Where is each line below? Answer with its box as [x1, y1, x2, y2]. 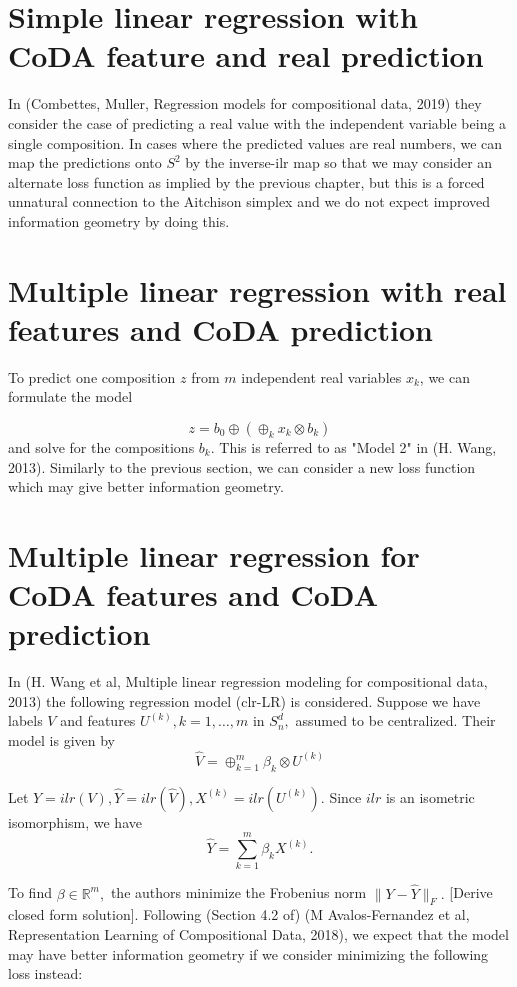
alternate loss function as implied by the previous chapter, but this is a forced [8, 171, 485, 192]
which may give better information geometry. [8, 476, 284, 497]
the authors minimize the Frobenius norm [110, 882, 367, 903]
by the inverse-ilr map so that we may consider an [185, 152, 493, 173]
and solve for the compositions [8, 436, 195, 457]
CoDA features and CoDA [8, 574, 378, 615]
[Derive [449, 882, 493, 903]
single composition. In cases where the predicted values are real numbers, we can [8, 132, 503, 153]
